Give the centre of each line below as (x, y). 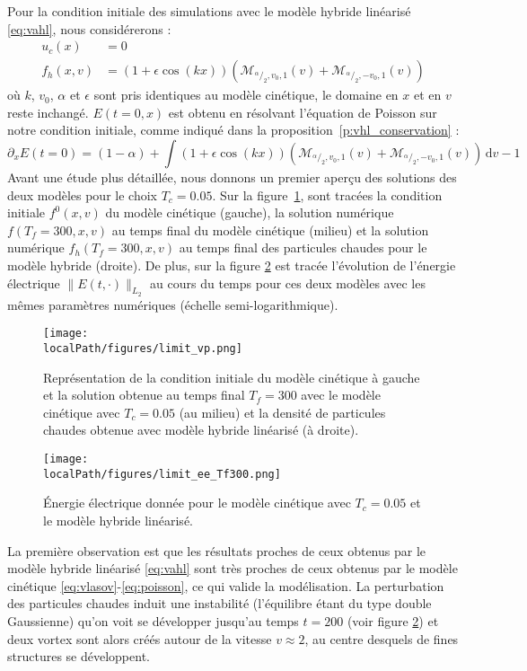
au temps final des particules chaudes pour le (303, 247)
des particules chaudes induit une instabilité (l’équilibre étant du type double (220, 603)
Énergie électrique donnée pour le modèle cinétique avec (197, 503)
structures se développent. (79, 656)
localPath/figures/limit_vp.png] (143, 349)
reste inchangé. (48, 112)
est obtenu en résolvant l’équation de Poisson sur (303, 112)
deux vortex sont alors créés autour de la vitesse (140, 638)
